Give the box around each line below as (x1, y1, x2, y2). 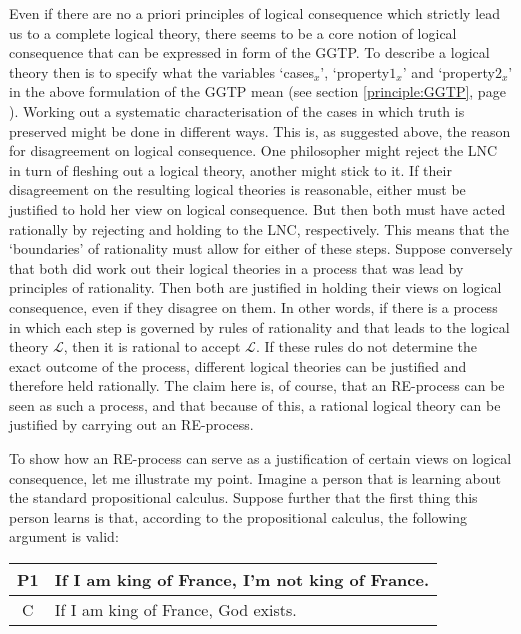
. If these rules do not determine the (255, 336, 477, 357)
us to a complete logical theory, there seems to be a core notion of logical (9, 22, 457, 43)
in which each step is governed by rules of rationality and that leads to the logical (9, 316, 510, 337)
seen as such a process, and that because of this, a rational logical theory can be (9, 394, 501, 415)
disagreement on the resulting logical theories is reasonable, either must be (9, 179, 466, 200)
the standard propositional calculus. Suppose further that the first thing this (9, 487, 478, 508)
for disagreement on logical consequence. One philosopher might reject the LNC (9, 140, 498, 161)
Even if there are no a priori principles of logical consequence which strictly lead (9, 3, 501, 23)
